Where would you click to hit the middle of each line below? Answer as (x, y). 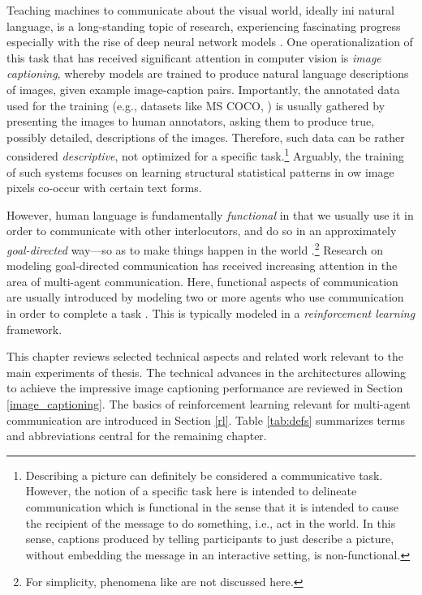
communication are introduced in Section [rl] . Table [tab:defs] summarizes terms (206, 419)
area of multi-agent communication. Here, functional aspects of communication (202, 281)
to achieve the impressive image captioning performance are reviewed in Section (205, 388)
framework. (34, 329)
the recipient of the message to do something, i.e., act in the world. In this (211, 522)
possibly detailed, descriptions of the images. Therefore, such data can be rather (206, 137)
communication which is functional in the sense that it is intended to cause (212, 506)
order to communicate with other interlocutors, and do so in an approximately (202, 231)
